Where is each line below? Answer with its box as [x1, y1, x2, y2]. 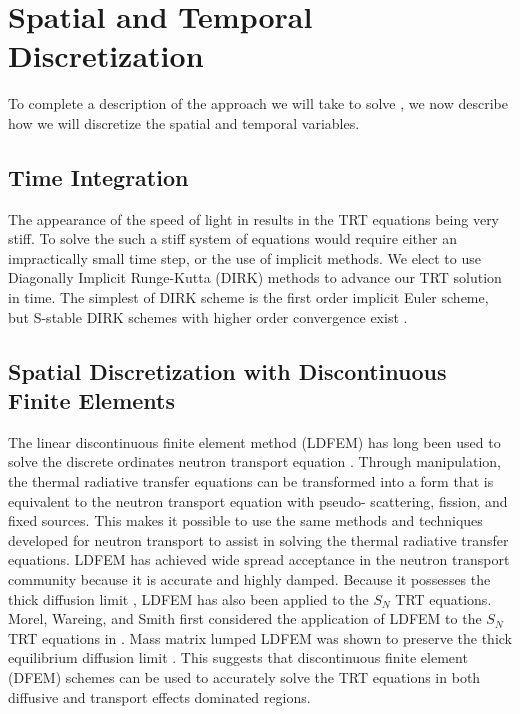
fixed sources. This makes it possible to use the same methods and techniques [8, 510, 483, 531]
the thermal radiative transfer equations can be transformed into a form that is [8, 471, 494, 492]
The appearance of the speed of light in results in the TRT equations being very [8, 208, 500, 229]
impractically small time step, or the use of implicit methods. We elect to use [8, 247, 481, 268]
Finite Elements [8, 385, 176, 416]
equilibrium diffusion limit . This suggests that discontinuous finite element [8, 647, 468, 668]
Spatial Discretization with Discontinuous [8, 355, 447, 386]
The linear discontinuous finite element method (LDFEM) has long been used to [8, 431, 501, 452]
